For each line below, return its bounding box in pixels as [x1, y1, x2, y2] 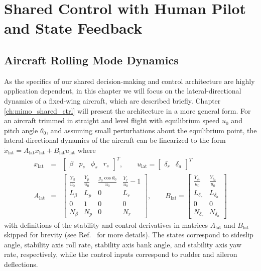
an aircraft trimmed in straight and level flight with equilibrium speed [4, 115, 220, 126]
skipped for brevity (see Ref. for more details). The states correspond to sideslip [4, 229, 253, 240]
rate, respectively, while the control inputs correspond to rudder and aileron [4, 249, 237, 259]
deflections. [4, 258, 38, 269]
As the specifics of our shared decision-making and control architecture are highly [4, 75, 255, 86]
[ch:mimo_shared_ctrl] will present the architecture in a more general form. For [4, 105, 251, 116]
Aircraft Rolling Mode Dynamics [4, 52, 179, 67]
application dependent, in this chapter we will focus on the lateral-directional [4, 85, 241, 96]
